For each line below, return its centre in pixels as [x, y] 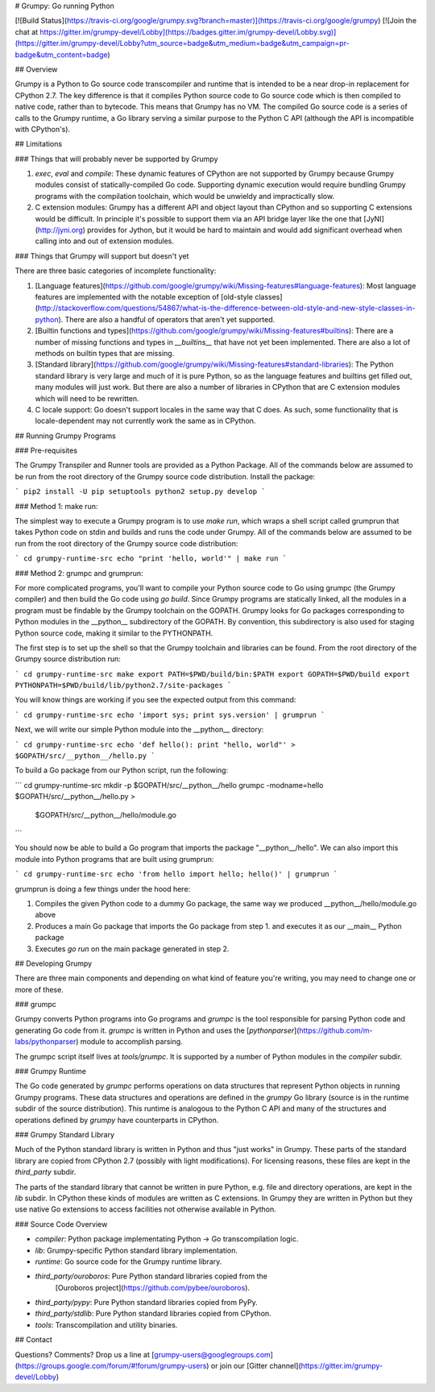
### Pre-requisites [46, 450]
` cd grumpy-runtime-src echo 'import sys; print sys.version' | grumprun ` [170, 715]
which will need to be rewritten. [87, 398]
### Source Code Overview [61, 1224]
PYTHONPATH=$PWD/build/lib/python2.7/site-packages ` [123, 686]
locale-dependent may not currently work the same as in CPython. [145, 421]
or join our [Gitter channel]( [256, 1366]
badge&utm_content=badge [61, 54]
